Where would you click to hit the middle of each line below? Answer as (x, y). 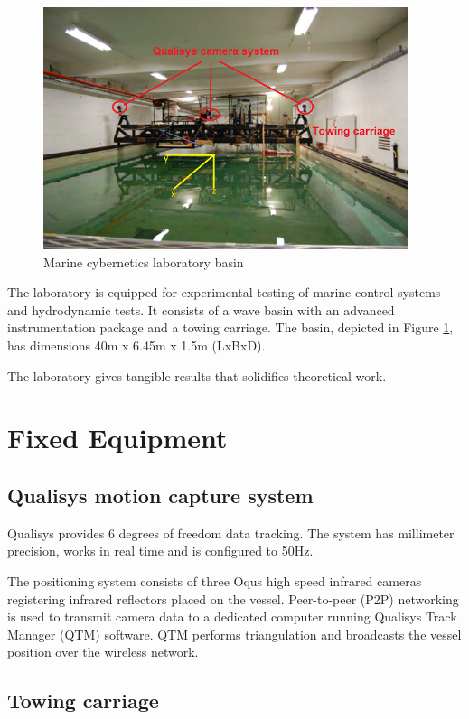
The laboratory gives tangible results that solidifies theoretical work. (197, 375)
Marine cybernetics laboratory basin (144, 261)
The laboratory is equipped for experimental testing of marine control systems (224, 292)
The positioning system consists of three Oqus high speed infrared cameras (215, 580)
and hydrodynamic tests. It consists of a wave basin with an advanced (201, 309)
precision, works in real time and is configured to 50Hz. (160, 551)
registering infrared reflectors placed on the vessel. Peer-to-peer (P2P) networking (233, 598)
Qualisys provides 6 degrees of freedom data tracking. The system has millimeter (231, 532)
